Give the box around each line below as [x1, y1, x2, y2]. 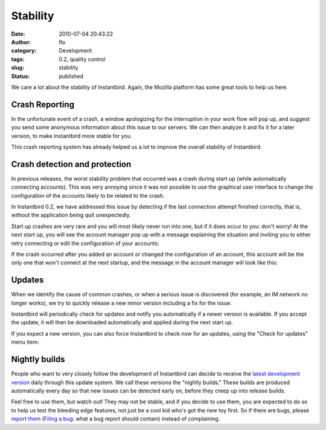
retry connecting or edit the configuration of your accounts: [11, 239, 159, 247]
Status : [11, 73, 30, 80]
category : [11, 47, 37, 54]
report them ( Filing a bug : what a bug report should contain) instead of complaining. [11, 415, 220, 423]
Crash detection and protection [11, 159, 132, 169]
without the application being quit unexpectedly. [11, 212, 131, 219]
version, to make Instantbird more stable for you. [11, 132, 132, 139]
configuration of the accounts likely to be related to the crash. [11, 192, 165, 199]
